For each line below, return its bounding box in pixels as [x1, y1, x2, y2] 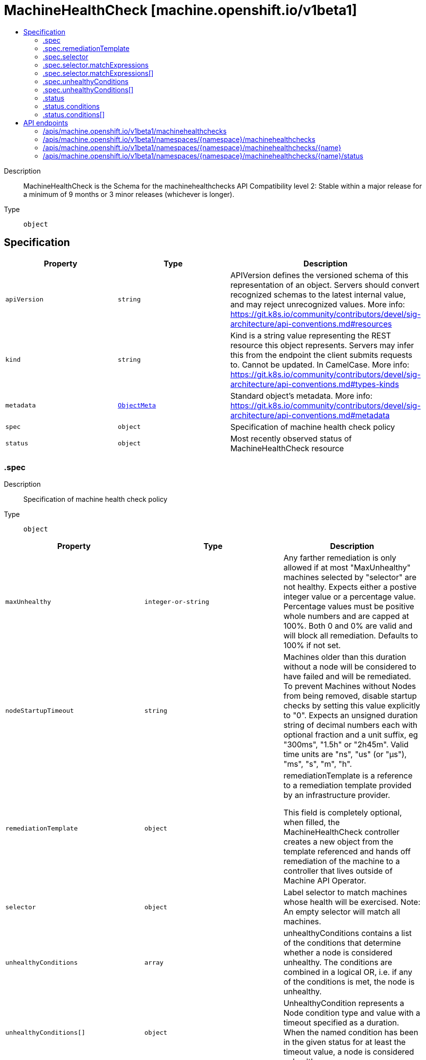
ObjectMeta [118, 402, 156, 409]
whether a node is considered [283, 948, 392, 958]
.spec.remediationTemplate [43, 44, 130, 53]
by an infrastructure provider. [283, 790, 390, 800]
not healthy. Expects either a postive [283, 582, 417, 592]
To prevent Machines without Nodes [283, 681, 416, 691]
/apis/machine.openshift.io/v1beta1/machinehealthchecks [43, 126, 227, 135]
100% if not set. [283, 640, 341, 651]
